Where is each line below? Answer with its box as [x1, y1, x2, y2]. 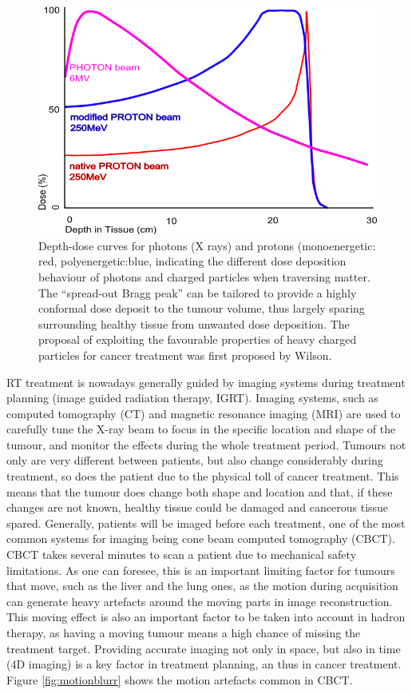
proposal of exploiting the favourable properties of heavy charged [38, 331, 357, 348]
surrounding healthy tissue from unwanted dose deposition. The [38, 315, 350, 332]
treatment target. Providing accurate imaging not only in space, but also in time [6, 640, 401, 656]
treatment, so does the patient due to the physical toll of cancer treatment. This [6, 468, 399, 485]
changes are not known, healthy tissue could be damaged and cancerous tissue [6, 499, 389, 516]
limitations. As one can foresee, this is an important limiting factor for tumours [6, 561, 395, 578]
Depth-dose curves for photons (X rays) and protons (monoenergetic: [38, 237, 376, 253]
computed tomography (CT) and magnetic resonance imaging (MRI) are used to [6, 405, 401, 421]
